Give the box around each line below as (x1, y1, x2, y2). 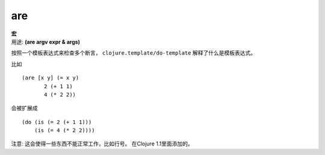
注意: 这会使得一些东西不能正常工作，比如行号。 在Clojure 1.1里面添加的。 (11, 140, 193, 147)
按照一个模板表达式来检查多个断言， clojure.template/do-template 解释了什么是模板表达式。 (11, 49, 256, 56)
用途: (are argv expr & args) (11, 38, 81, 45)
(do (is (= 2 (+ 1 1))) (22, 118, 92, 126)
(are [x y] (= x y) (22, 74, 79, 81)
